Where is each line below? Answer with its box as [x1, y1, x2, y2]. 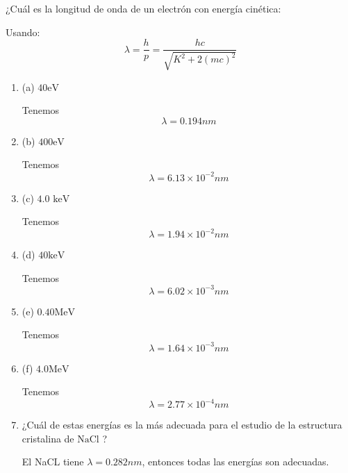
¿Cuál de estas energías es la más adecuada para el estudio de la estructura [22, 417, 342, 432]
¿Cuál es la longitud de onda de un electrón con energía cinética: [6, 1, 281, 15]
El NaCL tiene [22, 454, 84, 469]
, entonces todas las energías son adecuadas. [142, 454, 329, 469]
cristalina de [22, 431, 74, 445]
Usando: [6, 24, 40, 39]
